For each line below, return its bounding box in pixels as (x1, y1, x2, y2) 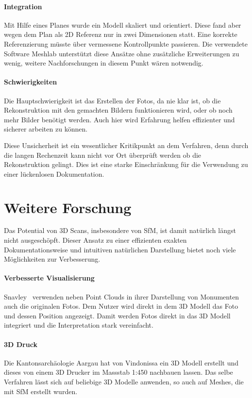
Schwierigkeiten (4, 77, 57, 87)
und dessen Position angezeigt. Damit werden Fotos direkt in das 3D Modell (4, 310, 231, 320)
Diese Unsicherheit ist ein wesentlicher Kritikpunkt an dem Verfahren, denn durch (4, 140, 249, 150)
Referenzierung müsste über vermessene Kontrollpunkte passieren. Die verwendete (4, 38, 248, 49)
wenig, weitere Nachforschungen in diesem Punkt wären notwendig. (4, 58, 203, 68)
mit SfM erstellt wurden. (4, 386, 78, 396)
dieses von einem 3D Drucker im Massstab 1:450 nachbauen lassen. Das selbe (4, 367, 233, 377)
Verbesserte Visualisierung (4, 273, 95, 283)
